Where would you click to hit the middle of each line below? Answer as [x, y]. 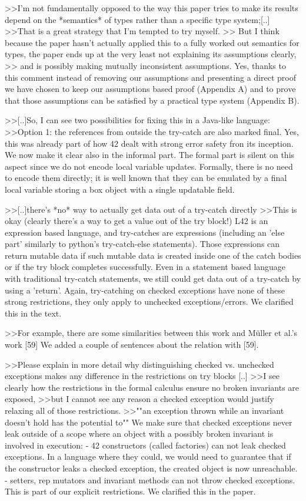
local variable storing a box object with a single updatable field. [120, 189]
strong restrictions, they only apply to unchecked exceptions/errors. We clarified [149, 301]
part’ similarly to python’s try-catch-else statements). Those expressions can [142, 244]
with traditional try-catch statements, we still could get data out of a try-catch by [153, 278]
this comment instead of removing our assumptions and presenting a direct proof [150, 77]
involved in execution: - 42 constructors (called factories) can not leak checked [145, 445]
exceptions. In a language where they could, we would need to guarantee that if [148, 456]
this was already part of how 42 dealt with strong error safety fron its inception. [149, 143]
